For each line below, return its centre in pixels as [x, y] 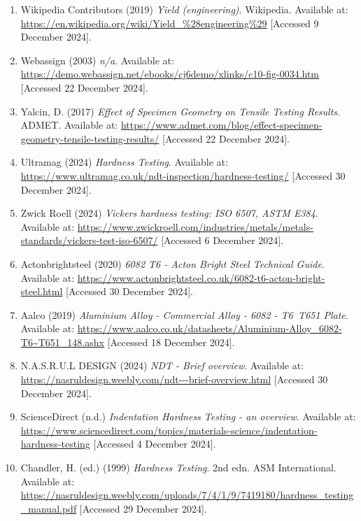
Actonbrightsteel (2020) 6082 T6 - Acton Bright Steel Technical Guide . [172, 263]
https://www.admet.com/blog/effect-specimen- [221, 125]
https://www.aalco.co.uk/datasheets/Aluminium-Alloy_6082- [210, 328]
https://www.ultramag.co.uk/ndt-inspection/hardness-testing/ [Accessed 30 [183, 175]
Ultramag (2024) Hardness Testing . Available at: [124, 162]
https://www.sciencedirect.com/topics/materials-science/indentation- [169, 430]
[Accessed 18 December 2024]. [171, 342]
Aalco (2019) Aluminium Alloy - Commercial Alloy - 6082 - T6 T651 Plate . [184, 314]
